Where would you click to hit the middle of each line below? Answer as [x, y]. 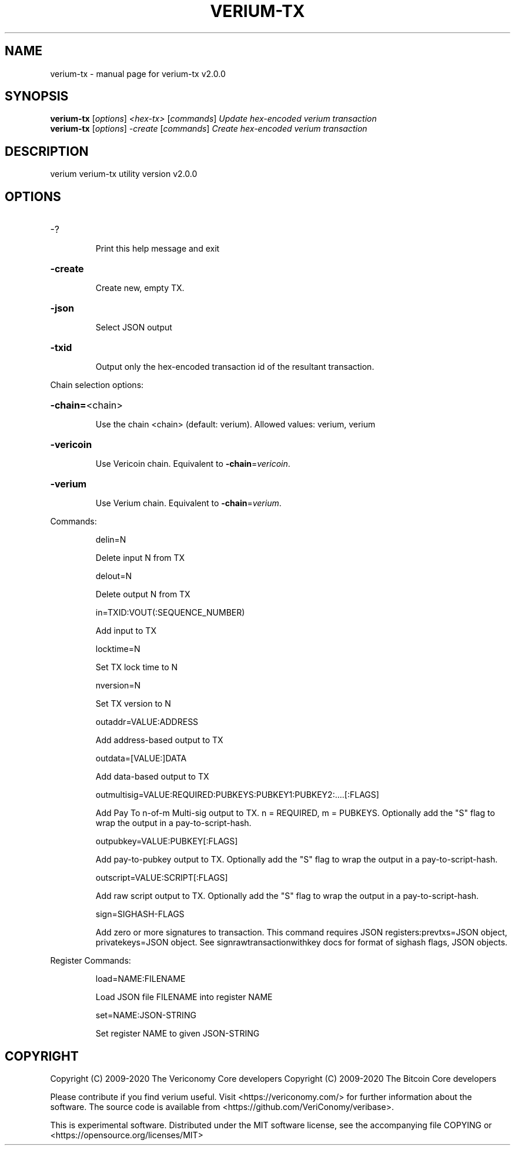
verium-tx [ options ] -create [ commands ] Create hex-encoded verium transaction [209, 129]
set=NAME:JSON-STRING [146, 1015]
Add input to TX [126, 631]
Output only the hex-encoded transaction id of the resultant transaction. [235, 367]
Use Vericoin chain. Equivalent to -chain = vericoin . [193, 464]
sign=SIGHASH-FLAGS [140, 914]
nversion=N [118, 686]
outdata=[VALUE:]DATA [141, 758]
